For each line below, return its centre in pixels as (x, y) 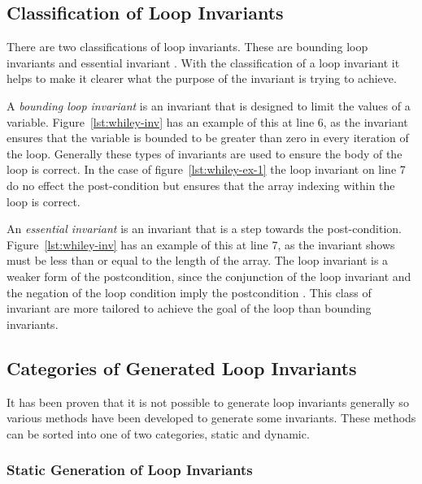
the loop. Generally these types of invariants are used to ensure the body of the (204, 153)
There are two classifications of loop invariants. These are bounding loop (187, 47)
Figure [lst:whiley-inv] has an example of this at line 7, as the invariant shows (201, 244)
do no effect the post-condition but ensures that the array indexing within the (201, 185)
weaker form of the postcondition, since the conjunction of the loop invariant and (209, 276)
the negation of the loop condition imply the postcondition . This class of (189, 292)
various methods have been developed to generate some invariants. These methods (211, 418)
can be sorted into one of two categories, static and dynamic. (158, 433)
